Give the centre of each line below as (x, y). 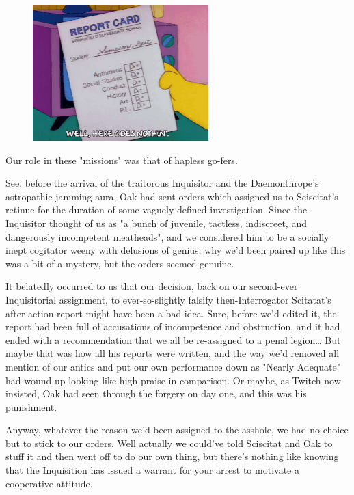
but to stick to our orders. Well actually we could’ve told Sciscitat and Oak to (169, 443)
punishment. (31, 406)
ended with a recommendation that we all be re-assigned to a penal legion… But (173, 339)
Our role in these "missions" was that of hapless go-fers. (122, 160)
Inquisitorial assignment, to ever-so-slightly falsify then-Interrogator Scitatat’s (168, 299)
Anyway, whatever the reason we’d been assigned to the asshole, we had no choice (177, 430)
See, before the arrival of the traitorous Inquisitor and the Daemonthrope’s (162, 183)
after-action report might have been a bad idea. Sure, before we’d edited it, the (171, 313)
